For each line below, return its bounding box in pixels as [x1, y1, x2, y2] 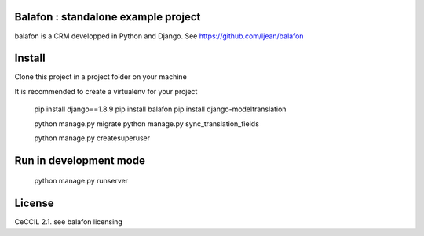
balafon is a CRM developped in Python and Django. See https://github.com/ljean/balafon [14, 31, 304, 41]
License [14, 197, 54, 210]
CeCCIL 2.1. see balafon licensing [14, 217, 123, 227]
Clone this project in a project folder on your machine [14, 72, 188, 82]
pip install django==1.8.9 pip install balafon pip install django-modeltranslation [34, 104, 287, 114]
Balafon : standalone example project [14, 10, 201, 24]
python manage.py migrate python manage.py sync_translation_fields [34, 118, 259, 129]
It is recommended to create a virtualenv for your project [14, 86, 198, 96]
